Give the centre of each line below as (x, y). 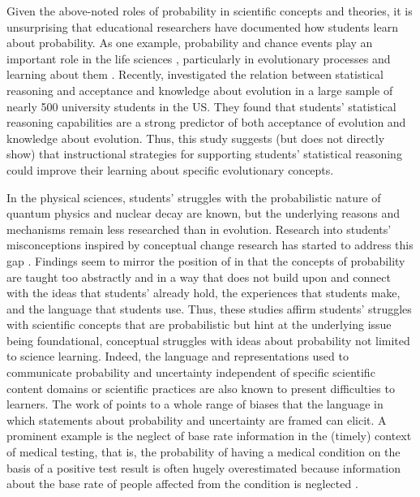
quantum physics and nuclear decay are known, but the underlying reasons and (204, 213)
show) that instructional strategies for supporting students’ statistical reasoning (204, 154)
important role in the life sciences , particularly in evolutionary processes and (199, 58)
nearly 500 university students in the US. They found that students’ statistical (201, 106)
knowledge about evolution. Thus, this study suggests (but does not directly (196, 138)
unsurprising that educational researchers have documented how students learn (202, 26)
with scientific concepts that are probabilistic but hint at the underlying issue (199, 324)
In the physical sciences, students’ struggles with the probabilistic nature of (194, 197)
